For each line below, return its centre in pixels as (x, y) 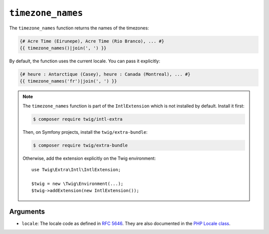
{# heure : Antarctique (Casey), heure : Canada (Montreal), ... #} (105, 74)
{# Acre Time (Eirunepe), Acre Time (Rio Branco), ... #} (92, 41)
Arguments (27, 211)
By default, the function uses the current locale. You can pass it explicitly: (85, 61)
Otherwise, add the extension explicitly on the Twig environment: (89, 158)
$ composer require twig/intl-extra (78, 119)
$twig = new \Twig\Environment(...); (78, 184)
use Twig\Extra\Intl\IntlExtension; (76, 169)
